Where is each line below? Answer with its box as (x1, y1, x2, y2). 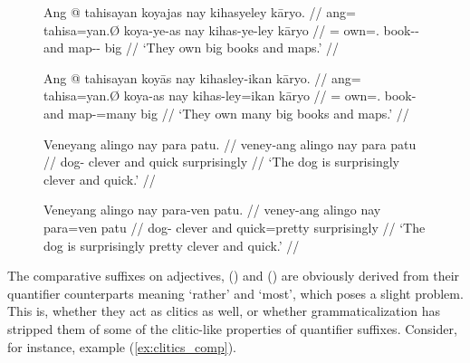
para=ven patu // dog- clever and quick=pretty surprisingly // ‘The (43, 217, 426, 236)
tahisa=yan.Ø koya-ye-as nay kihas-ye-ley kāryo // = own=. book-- (43, 20, 419, 39)
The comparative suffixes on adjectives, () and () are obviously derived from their (7, 266, 460, 285)
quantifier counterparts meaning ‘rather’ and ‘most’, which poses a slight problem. (7, 283, 464, 302)
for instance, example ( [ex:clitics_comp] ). (7, 337, 236, 356)
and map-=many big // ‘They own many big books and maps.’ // (43, 103, 409, 122)
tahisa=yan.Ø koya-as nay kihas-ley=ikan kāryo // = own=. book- (43, 86, 417, 105)
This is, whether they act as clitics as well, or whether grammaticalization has (7, 301, 441, 320)
